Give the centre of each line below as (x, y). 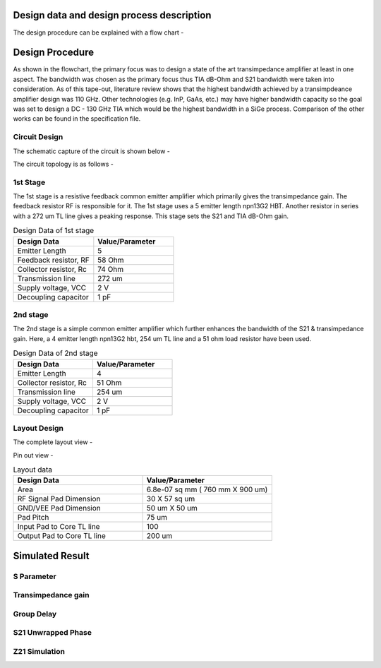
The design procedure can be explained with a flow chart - (98, 32)
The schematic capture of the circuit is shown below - (92, 151)
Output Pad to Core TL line (61, 536)
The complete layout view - (53, 442)
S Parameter (35, 576)
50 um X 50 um (172, 508)
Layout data (33, 470)
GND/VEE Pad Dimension (59, 508)
